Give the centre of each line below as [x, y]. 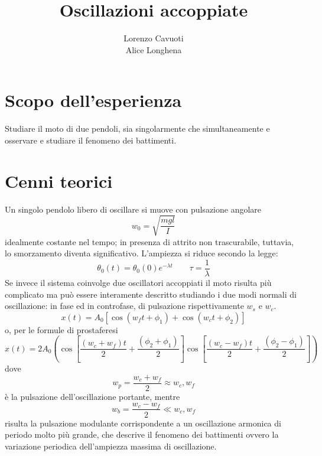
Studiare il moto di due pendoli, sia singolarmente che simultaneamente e [137, 128]
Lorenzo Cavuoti [154, 38]
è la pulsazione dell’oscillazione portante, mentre [92, 396]
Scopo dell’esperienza [93, 100]
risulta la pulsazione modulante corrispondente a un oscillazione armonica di [143, 423]
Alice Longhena [154, 49]
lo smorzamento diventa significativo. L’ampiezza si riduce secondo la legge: [142, 253]
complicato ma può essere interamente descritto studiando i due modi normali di [151, 294]
